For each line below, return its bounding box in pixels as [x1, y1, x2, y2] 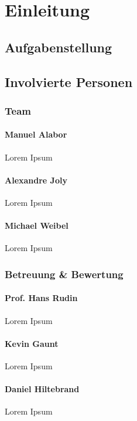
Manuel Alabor [5, 128, 67, 141]
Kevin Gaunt [5, 337, 59, 349]
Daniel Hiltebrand [5, 383, 80, 395]
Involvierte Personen [5, 72, 133, 91]
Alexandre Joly [5, 173, 67, 186]
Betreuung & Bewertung [5, 266, 124, 281]
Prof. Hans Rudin [5, 292, 78, 304]
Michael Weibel [5, 219, 68, 232]
